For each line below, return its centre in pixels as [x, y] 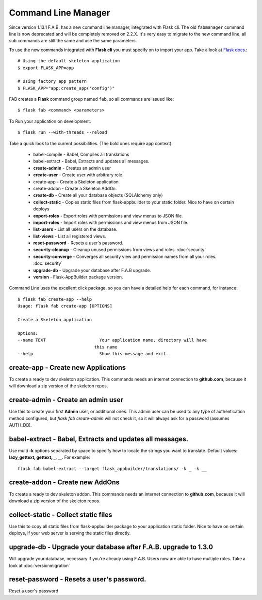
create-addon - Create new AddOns [64, 482]
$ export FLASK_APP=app [46, 68]
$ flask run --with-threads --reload [63, 132]
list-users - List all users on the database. [75, 229]
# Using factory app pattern [52, 81]
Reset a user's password [34, 591]
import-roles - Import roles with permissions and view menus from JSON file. [111, 222]
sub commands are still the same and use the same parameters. [73, 41]
